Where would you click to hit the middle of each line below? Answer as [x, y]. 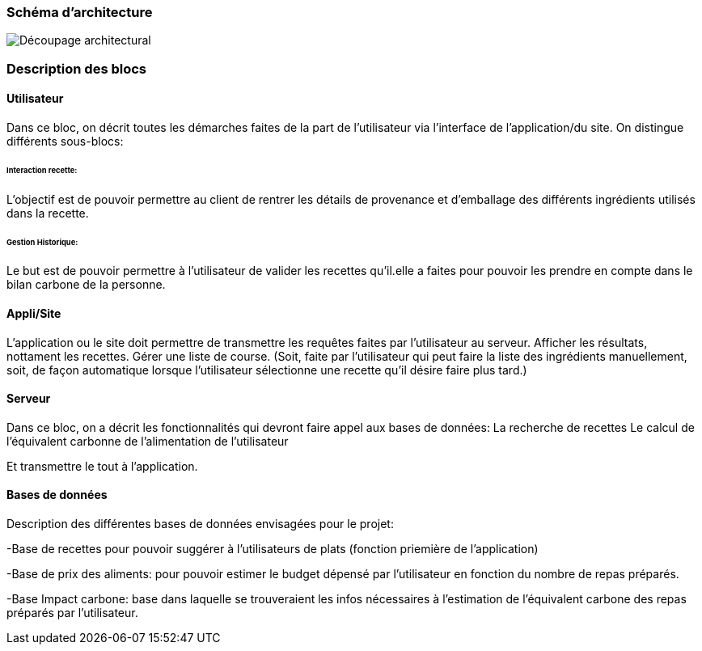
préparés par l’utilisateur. [72, 613]
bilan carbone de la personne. [86, 285]
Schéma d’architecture [80, 12]
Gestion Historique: [42, 242]
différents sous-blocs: [65, 141]
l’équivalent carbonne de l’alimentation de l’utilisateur [148, 441]
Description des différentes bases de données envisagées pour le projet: [200, 524]
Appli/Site [34, 313]
